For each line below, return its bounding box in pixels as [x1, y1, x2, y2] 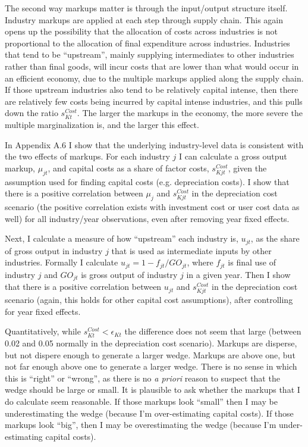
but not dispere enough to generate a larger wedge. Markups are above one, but [5, 348, 296, 361]
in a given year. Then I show [186, 268, 291, 280]
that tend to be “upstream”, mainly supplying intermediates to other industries [5, 48, 294, 61]
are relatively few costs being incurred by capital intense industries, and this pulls [5, 95, 303, 107]
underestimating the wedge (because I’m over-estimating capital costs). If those [5, 407, 294, 419]
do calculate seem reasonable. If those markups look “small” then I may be [5, 395, 278, 407]
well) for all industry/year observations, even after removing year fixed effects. [5, 212, 290, 224]
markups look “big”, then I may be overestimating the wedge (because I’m [5, 418, 276, 431]
